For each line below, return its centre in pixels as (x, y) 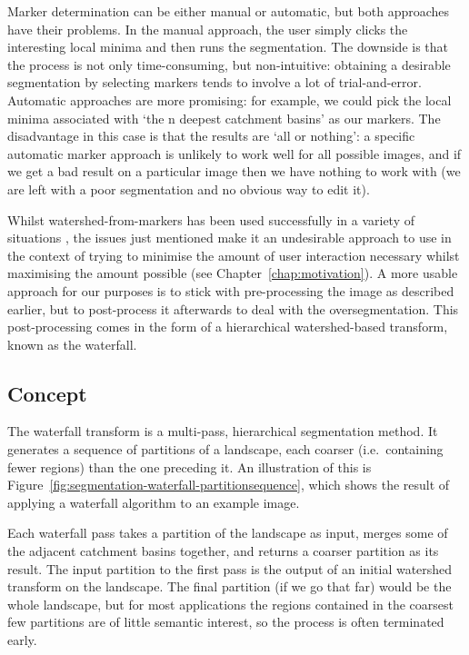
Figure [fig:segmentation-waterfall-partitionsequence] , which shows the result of (229, 485)
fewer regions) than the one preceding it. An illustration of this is (190, 466)
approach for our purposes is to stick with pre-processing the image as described (231, 290)
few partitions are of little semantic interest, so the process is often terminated (226, 622)
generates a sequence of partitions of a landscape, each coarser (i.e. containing (225, 449)
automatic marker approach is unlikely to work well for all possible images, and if (234, 153)
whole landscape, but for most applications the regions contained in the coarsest (230, 604)
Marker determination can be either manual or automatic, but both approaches (229, 11)
